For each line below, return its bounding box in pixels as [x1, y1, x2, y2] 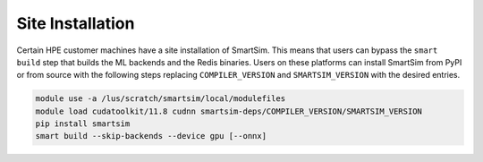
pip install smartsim [35, 119, 131, 129]
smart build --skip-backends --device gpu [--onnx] [35, 131, 267, 141]
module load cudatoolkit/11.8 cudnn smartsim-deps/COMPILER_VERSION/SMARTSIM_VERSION [35, 106, 422, 116]
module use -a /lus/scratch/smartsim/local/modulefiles [35, 94, 286, 104]
